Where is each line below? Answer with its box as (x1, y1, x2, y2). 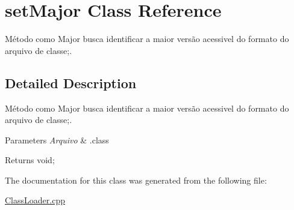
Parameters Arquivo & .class (5, 133, 109, 146)
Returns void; (5, 154, 55, 166)
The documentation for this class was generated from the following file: (5, 173, 267, 186)
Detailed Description (5, 73, 137, 92)
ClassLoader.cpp (5, 194, 65, 206)
